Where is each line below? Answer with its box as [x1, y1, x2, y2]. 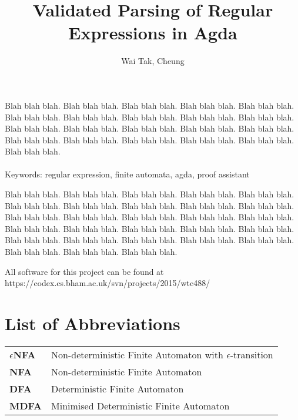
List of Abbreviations [5, 311, 180, 335]
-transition [230, 347, 273, 361]
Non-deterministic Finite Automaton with [51, 347, 223, 361]
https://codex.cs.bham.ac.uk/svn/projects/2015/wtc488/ [5, 277, 210, 289]
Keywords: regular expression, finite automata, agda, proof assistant [5, 168, 250, 180]
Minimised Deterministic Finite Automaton [51, 398, 230, 412]
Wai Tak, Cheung [121, 55, 185, 67]
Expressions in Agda [68, 21, 237, 45]
